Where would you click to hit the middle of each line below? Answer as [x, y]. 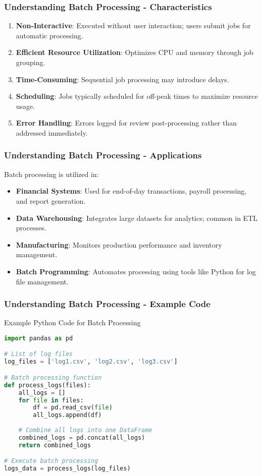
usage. [25, 106]
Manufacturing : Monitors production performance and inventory [119, 244]
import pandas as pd [39, 338]
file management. [42, 281]
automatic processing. [49, 35]
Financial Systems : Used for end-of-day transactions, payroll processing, [131, 191]
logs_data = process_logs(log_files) [67, 469]
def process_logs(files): [47, 385]
